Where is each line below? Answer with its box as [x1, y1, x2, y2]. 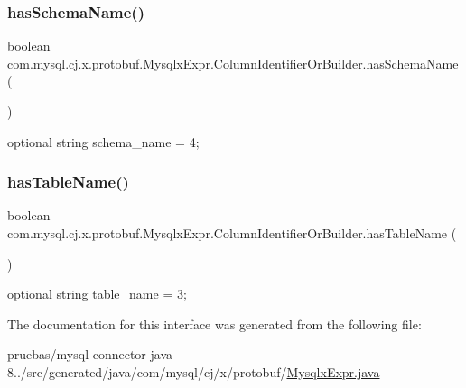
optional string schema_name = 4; [7, 132, 200, 151]
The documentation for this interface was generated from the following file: [7, 314, 422, 333]
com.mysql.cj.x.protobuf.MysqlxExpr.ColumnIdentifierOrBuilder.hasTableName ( [7, 224, 457, 242]
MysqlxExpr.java [286, 362, 380, 381]
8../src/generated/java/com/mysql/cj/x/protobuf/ [7, 362, 287, 381]
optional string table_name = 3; [7, 284, 187, 303]
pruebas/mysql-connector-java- [7, 345, 177, 364]
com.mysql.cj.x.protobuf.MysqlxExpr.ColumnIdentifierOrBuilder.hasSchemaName [7, 53, 459, 72]
